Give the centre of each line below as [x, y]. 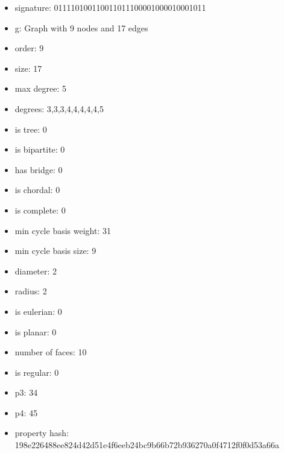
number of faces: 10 [51, 352]
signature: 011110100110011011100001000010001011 [110, 7]
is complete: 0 [40, 210]
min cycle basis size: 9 [55, 251]
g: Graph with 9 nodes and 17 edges [81, 27]
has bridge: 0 [39, 169]
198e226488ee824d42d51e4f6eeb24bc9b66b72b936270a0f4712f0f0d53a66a [147, 445]
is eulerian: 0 [38, 311]
